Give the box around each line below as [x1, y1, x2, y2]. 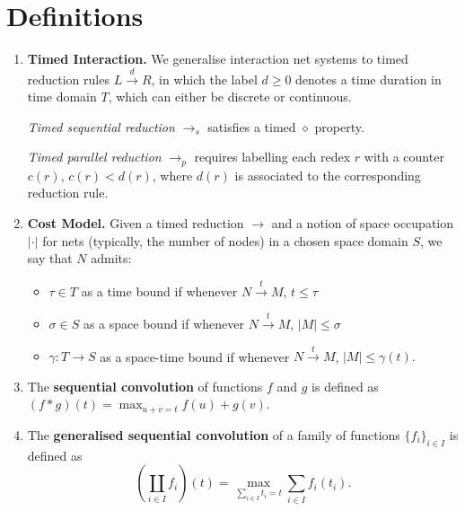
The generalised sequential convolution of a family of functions [27, 425, 400, 444]
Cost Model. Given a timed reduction [27, 213, 244, 232]
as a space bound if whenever [83, 313, 245, 332]
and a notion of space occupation [271, 213, 454, 232]
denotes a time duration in [295, 69, 442, 88]
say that [27, 249, 73, 268]
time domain [27, 87, 97, 106]
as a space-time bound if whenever [100, 347, 290, 366]
